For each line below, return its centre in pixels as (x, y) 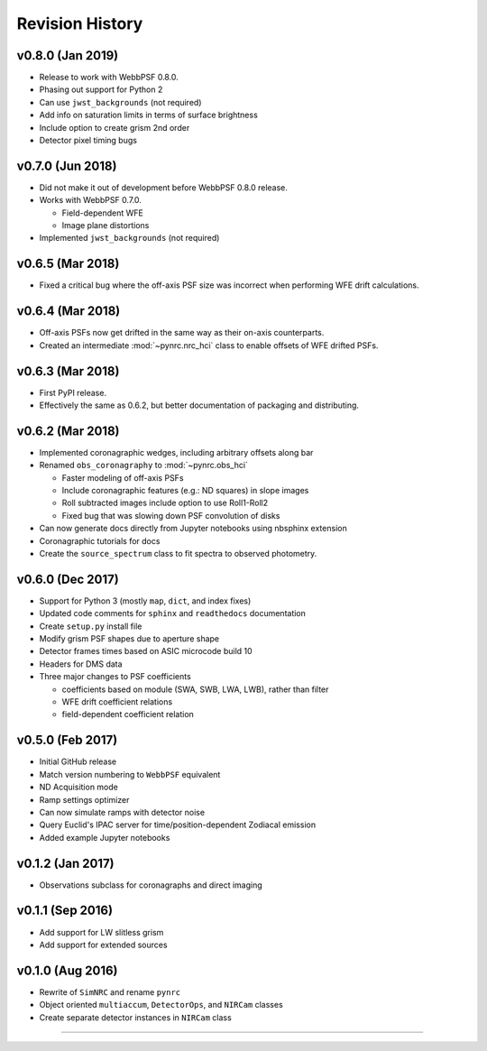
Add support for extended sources (103, 945)
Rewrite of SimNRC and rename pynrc (110, 991)
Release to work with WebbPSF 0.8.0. (109, 78)
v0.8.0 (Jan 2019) (68, 55)
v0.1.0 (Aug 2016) (67, 970)
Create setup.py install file (91, 626)
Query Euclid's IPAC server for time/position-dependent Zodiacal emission (177, 825)
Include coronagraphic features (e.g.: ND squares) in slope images (185, 491)
